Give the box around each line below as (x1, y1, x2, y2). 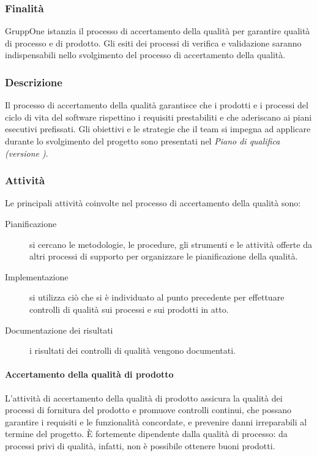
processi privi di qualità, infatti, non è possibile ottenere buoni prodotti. (5, 439, 275, 452)
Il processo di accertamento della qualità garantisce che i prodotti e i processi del (5, 99, 308, 111)
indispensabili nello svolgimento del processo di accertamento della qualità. (5, 48, 286, 61)
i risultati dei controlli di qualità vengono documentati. (29, 344, 236, 357)
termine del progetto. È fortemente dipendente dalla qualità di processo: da (5, 427, 288, 440)
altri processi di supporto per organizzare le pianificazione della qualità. (29, 250, 298, 263)
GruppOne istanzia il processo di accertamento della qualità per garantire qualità (5, 24, 310, 37)
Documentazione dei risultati (5, 323, 113, 336)
